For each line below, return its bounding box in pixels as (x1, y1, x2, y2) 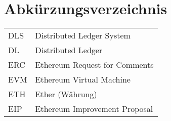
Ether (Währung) (35, 88, 97, 100)
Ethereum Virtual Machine (35, 73, 131, 86)
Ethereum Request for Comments (35, 59, 154, 71)
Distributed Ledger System (35, 29, 131, 42)
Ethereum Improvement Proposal (35, 103, 153, 115)
